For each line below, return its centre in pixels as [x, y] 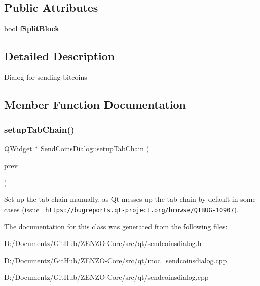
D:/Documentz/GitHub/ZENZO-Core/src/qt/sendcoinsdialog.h [103, 243]
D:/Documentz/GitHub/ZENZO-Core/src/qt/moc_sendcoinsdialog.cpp [116, 260]
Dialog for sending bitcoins [46, 77]
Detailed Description [60, 56]
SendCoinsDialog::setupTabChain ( [95, 148]
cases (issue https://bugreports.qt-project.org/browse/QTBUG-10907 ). [121, 209]
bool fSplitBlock [32, 29]
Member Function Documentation [95, 104]
